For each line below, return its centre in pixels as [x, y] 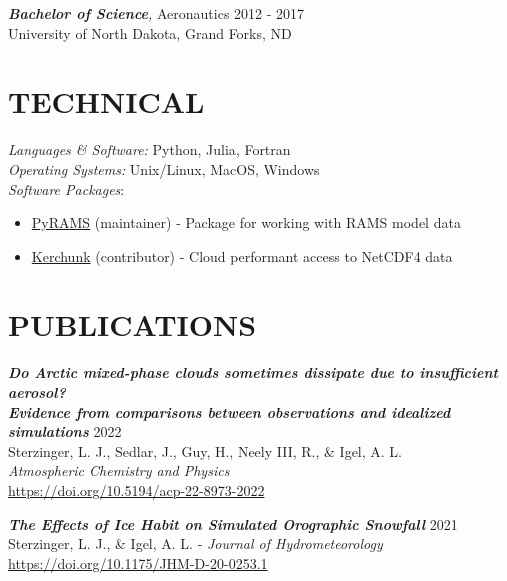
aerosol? [37, 392]
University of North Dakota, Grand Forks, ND [150, 32]
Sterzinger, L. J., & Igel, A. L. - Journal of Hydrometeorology [195, 543]
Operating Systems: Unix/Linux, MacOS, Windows [164, 168]
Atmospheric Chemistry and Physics [119, 470]
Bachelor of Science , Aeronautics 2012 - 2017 [156, 13]
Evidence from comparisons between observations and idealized [229, 411]
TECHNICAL [106, 101]
